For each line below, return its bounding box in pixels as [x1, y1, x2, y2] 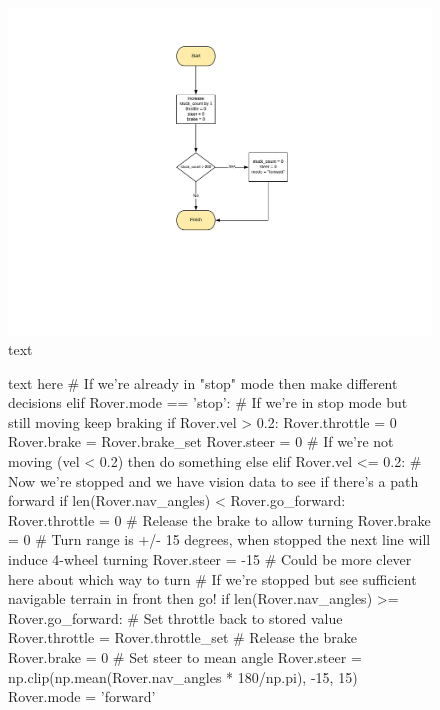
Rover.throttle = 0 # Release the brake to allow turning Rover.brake [8, 509, 431, 530]
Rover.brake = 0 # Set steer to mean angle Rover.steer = [8, 647, 362, 668]
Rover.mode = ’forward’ [8, 686, 156, 707]
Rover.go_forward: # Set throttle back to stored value [8, 607, 343, 628]
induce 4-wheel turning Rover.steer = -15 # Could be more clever [8, 549, 412, 570]
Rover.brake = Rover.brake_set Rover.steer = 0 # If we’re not [8, 431, 394, 452]
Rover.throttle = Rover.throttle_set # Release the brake [8, 627, 357, 648]
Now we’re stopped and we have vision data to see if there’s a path [8, 470, 419, 491]
